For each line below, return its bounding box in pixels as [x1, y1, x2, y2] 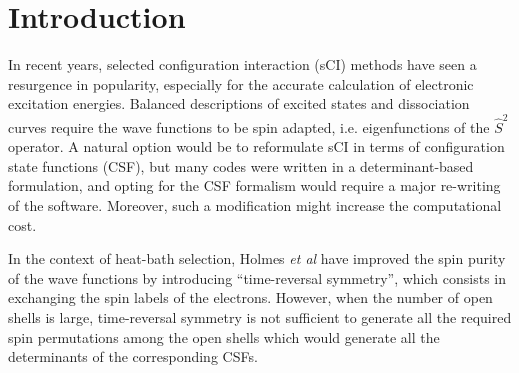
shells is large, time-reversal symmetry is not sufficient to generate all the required [8, 306, 512, 327]
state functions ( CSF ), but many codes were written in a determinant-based [8, 155, 474, 176]
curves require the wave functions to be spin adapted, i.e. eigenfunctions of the [8, 116, 490, 137]
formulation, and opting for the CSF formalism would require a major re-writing [8, 175, 501, 196]
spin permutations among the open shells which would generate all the [8, 326, 440, 347]
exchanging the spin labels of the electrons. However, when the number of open [8, 287, 493, 308]
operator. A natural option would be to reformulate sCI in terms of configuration [8, 136, 505, 157]
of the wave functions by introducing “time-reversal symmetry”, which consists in [8, 267, 506, 288]
